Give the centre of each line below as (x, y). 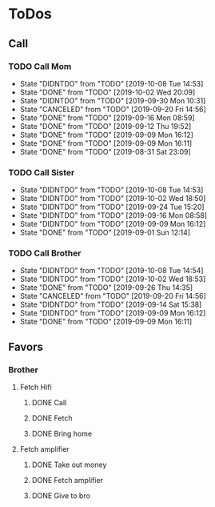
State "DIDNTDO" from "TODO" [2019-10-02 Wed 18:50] (113, 199)
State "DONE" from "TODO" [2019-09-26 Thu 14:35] (106, 288)
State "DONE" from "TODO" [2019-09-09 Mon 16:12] (107, 135)
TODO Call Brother (45, 253)
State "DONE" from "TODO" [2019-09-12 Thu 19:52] (106, 126)
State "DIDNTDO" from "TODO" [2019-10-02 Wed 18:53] (113, 279)
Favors (26, 346)
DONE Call (49, 403)
